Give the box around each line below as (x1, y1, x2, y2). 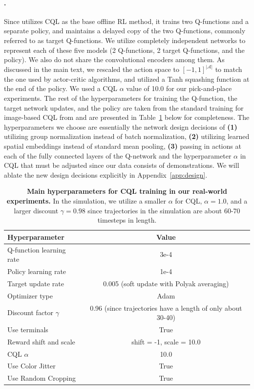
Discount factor (7, 307, 54, 318)
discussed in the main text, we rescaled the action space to (4, 64, 179, 74)
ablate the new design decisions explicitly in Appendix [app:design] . (4, 169, 208, 180)
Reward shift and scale (7, 336, 75, 346)
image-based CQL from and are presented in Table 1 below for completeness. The (4, 112, 250, 122)
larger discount (14, 205, 59, 215)
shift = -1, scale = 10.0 (131, 336, 201, 346)
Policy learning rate (7, 266, 66, 276)
